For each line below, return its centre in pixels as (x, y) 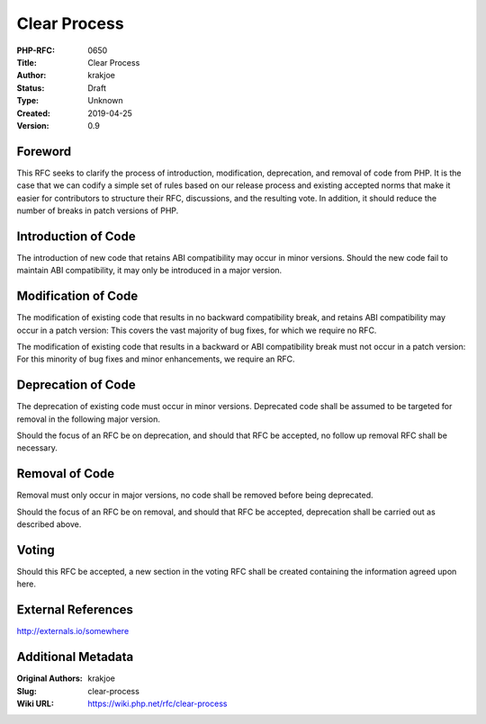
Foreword (44, 152)
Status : (31, 88)
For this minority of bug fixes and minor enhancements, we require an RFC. (156, 359)
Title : (27, 62)
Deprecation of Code (76, 385)
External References (75, 610)
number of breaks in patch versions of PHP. (98, 210)
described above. (49, 524)
